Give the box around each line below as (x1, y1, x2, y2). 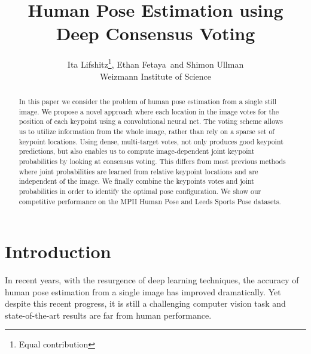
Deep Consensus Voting (56, 21, 255, 46)
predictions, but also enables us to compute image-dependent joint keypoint (19, 146, 255, 156)
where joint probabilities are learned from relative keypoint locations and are (19, 166, 258, 176)
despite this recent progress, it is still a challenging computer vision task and (5, 297, 286, 310)
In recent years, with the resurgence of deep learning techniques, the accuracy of (5, 274, 299, 286)
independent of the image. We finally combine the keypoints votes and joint (19, 176, 254, 186)
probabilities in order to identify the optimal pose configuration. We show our (19, 186, 261, 196)
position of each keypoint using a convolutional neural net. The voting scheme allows (19, 116, 283, 126)
